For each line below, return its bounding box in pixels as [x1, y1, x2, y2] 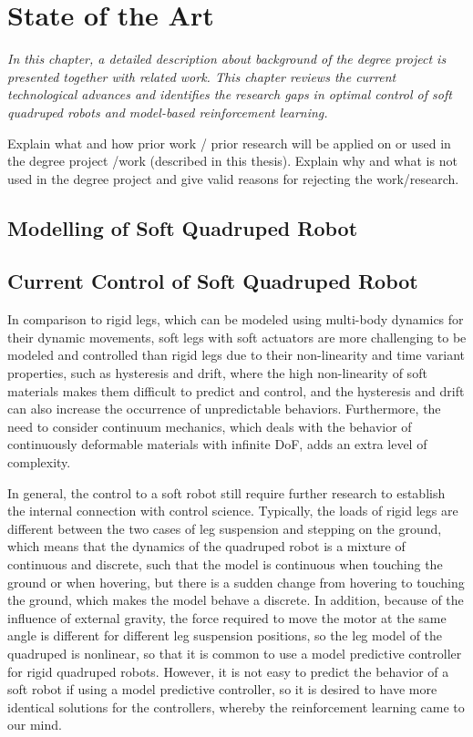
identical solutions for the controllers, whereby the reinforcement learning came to [7, 697, 465, 716]
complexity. [7, 453, 71, 472]
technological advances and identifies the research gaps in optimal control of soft [7, 85, 452, 104]
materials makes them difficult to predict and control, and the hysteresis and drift [7, 381, 465, 400]
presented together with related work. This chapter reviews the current [7, 67, 396, 86]
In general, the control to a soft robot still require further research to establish [7, 483, 446, 502]
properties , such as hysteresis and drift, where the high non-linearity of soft [7, 363, 427, 383]
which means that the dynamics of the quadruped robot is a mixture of [7, 537, 406, 556]
